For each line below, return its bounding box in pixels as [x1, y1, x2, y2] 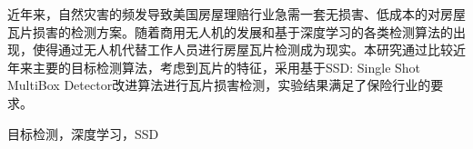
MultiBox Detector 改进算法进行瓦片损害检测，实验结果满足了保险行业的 [7, 75, 431, 94]
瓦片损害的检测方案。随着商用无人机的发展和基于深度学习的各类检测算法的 [7, 22, 453, 41]
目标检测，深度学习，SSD [7, 124, 159, 143]
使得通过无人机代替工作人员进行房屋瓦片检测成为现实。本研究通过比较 [32, 40, 453, 59]
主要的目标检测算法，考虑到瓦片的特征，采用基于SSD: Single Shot [32, 57, 421, 76]
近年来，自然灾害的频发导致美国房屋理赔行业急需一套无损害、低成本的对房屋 [7, 5, 466, 23]
